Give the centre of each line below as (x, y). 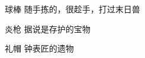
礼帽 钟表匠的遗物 (39, 48)
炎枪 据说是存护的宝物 (48, 28)
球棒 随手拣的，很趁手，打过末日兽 (72, 9)
